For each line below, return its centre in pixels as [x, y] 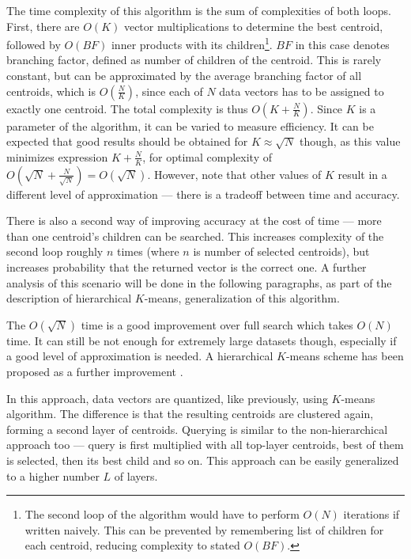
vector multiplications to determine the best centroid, [253, 26]
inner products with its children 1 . [192, 43]
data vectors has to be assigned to [302, 91]
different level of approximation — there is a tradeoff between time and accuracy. [203, 194]
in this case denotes [342, 44]
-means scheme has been [345, 356]
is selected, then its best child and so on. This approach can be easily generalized [203, 460]
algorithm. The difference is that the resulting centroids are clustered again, [190, 414]
